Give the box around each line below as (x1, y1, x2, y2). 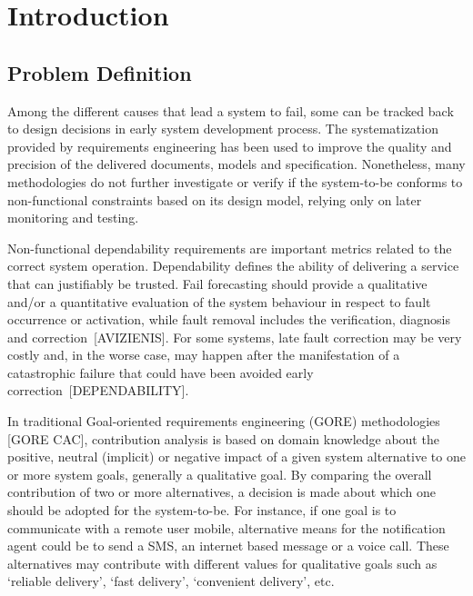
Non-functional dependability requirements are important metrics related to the (7, 238, 452, 257)
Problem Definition (7, 58, 192, 86)
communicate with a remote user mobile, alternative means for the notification (7, 518, 446, 537)
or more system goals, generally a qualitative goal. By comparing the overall (7, 464, 432, 483)
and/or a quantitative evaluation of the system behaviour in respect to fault (7, 292, 431, 311)
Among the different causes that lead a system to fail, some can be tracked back (7, 101, 454, 120)
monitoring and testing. (7, 208, 139, 227)
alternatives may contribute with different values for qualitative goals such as (7, 553, 438, 572)
